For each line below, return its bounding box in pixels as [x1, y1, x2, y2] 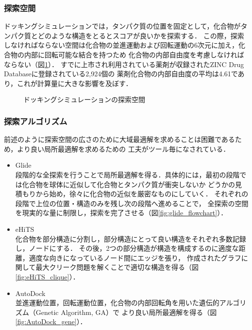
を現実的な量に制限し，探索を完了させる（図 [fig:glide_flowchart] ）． [15, 208, 228, 218]
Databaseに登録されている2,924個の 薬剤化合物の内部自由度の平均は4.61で [4, 69, 238, 79]
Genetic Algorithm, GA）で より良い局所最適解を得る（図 [35, 307, 217, 317]
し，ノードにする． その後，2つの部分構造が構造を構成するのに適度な [15, 243, 239, 253]
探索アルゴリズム [4, 115, 67, 127]
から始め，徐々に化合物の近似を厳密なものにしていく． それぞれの [35, 189, 249, 199]
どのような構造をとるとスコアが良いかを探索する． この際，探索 [37, 30, 244, 40]
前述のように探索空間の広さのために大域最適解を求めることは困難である [4, 134, 235, 144]
